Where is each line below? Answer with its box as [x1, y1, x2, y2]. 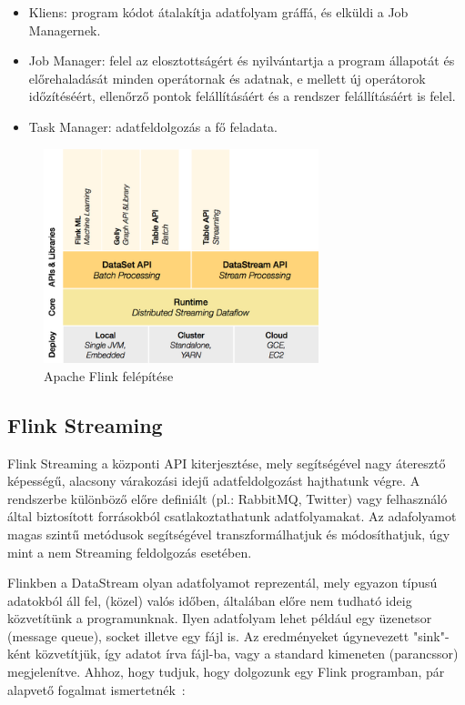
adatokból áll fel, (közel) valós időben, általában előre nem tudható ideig [7, 590, 412, 609]
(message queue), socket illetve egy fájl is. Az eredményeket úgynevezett [7, 626, 409, 645]
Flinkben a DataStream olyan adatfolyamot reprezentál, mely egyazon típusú [7, 573, 438, 592]
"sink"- [412, 626, 450, 645]
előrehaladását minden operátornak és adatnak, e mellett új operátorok [28, 68, 426, 87]
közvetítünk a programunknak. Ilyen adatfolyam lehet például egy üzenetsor [7, 609, 432, 628]
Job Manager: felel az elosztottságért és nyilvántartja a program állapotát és [28, 51, 455, 70]
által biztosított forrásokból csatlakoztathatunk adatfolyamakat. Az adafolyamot [7, 507, 457, 526]
